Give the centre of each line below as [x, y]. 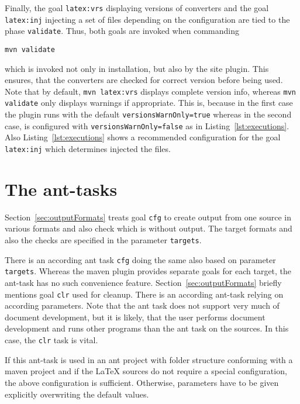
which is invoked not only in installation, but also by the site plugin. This [137, 68]
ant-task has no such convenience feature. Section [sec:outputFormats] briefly [143, 283]
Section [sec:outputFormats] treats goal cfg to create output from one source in [148, 217]
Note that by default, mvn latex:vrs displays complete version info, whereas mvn [151, 91]
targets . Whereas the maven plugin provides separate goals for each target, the [148, 271]
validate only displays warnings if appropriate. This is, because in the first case [149, 103]
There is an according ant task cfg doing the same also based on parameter [140, 259]
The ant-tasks [61, 189]
